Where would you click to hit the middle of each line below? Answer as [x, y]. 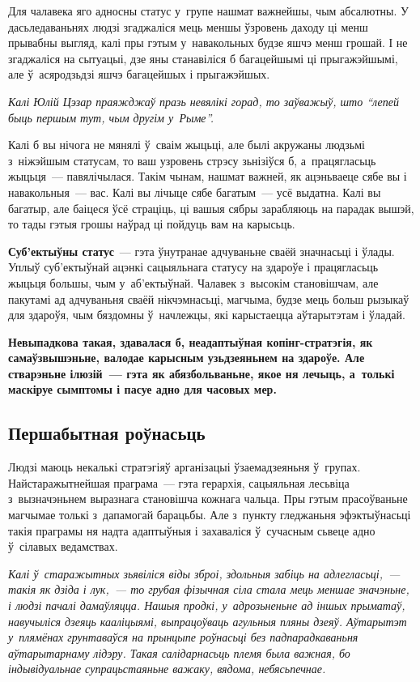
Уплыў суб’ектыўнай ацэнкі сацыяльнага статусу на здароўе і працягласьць [193, 267]
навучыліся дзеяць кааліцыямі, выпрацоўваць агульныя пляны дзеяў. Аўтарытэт [208, 621]
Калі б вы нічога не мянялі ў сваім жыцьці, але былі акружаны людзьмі [187, 145]
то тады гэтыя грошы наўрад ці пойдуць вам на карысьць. [152, 224]
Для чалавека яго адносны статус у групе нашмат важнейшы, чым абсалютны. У [208, 11]
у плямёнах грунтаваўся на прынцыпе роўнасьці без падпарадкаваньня [183, 637]
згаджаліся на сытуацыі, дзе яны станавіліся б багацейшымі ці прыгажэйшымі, [203, 58]
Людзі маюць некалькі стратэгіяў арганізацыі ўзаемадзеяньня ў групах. [185, 467]
